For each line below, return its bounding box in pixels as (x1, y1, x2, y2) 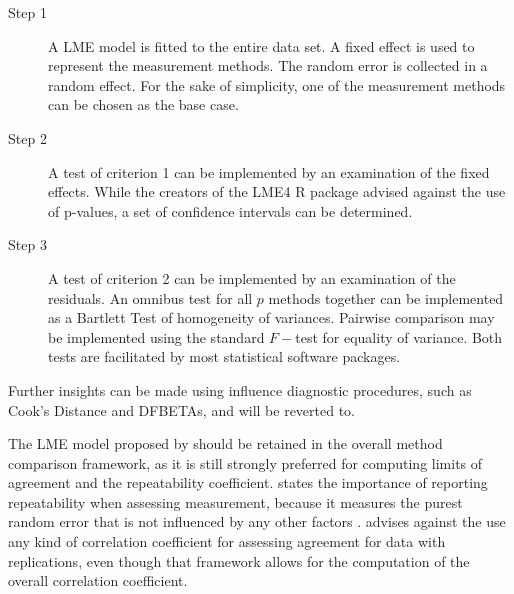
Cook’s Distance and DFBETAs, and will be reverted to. (8, 399, 356, 420)
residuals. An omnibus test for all (48, 287, 253, 308)
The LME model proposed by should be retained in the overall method (8, 433, 443, 454)
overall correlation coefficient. (8, 570, 188, 591)
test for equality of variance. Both (295, 326, 503, 347)
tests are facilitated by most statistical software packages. (48, 346, 401, 367)
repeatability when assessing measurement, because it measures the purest (8, 491, 463, 512)
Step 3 (8, 234, 47, 255)
